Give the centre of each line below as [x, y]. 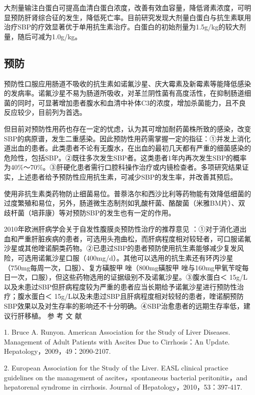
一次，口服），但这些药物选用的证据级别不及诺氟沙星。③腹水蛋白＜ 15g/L [129, 277]
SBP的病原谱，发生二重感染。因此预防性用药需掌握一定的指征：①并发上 [121, 138]
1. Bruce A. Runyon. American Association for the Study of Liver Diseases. [117, 332]
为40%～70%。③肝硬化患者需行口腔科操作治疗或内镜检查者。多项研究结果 [123, 167]
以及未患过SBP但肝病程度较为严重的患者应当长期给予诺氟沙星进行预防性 [121, 286]
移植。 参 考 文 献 [53, 315]
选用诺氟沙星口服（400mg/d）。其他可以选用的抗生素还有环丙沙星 [129, 258]
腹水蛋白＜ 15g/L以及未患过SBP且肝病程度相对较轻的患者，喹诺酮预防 [130, 296]
